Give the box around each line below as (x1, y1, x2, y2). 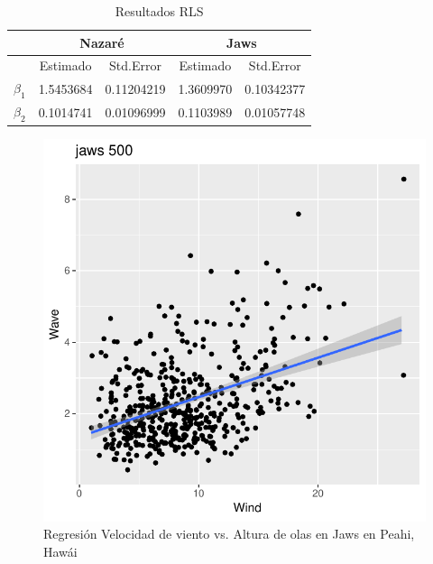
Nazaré (79, 32, 124, 51)
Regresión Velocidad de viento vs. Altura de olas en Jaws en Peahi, (43, 524, 415, 543)
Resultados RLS (115, 2, 204, 20)
